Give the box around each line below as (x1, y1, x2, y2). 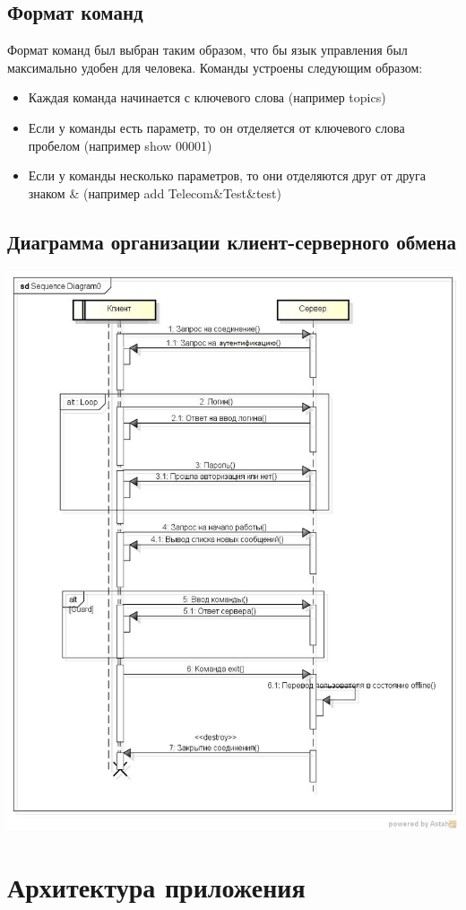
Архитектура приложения (7, 868, 306, 905)
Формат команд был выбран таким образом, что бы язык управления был (7, 40, 408, 59)
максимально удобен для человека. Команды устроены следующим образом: (7, 57, 423, 76)
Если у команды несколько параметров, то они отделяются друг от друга (28, 166, 427, 185)
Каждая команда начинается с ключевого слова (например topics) (28, 88, 386, 107)
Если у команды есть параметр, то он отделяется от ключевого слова (28, 118, 405, 136)
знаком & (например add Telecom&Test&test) (28, 183, 281, 202)
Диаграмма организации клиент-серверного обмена (7, 227, 457, 255)
